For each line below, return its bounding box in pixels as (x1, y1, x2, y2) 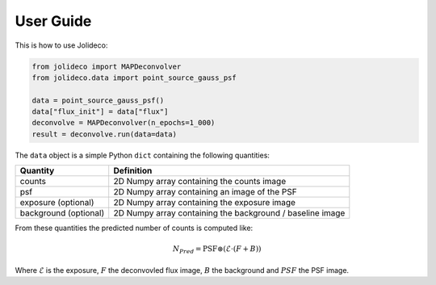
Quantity (19, 166, 55, 177)
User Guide (15, 12, 92, 30)
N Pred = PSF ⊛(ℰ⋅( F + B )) (172, 245, 262, 256)
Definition (113, 166, 153, 177)
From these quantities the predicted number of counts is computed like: (15, 223, 254, 233)
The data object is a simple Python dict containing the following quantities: (15, 150, 270, 160)
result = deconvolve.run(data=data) (31, 129, 178, 139)
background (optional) (19, 207, 105, 219)
